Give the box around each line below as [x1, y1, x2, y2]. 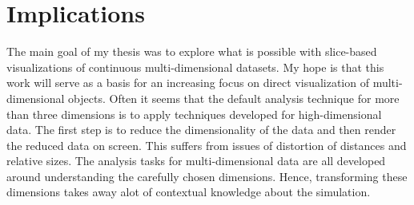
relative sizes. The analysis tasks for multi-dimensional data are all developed [6, 152, 386, 169]
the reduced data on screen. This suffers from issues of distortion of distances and [6, 136, 407, 153]
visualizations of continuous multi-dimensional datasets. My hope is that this [6, 58, 384, 75]
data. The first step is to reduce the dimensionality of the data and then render [6, 121, 396, 138]
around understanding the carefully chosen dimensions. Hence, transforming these [6, 168, 408, 184]
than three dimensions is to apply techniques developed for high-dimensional [6, 105, 382, 122]
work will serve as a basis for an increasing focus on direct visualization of [6, 74, 369, 91]
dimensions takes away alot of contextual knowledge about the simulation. [6, 183, 371, 200]
